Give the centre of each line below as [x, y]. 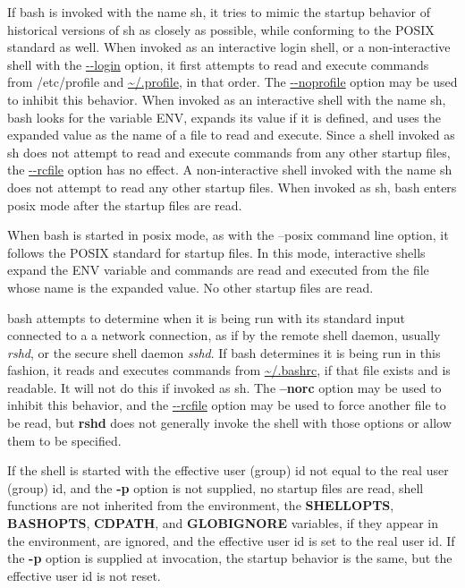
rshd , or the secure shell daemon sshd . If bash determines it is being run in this [224, 352]
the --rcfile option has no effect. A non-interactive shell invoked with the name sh [230, 170]
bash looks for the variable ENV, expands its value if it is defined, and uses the [224, 117]
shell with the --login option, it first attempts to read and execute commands [218, 64]
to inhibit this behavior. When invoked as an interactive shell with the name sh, [227, 99]
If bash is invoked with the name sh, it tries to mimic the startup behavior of [219, 12]
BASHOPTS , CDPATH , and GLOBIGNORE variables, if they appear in [223, 523]
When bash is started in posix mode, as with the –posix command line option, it [228, 235]
